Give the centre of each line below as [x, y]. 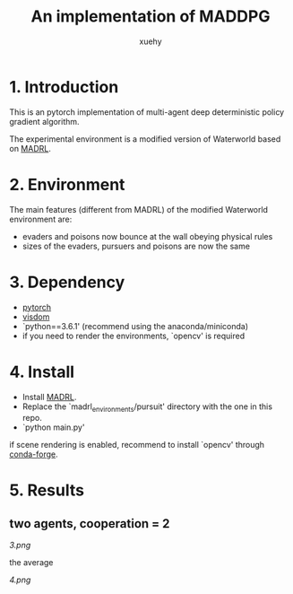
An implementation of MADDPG [151, 17]
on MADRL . [30, 148]
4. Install [42, 372]
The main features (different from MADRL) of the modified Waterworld [139, 209]
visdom [36, 317]
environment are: [41, 219]
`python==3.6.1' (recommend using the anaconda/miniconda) [135, 326]
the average [31, 563]
